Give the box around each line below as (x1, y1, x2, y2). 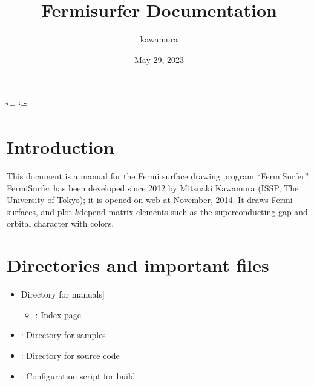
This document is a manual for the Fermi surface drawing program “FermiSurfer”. (7, 170, 310, 182)
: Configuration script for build (21, 369, 136, 382)
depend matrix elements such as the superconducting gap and (79, 205, 308, 218)
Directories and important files (7, 253, 269, 278)
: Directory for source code (21, 348, 120, 361)
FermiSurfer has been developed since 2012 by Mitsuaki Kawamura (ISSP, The (7, 181, 299, 194)
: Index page (35, 308, 82, 321)
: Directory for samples (21, 328, 106, 341)
